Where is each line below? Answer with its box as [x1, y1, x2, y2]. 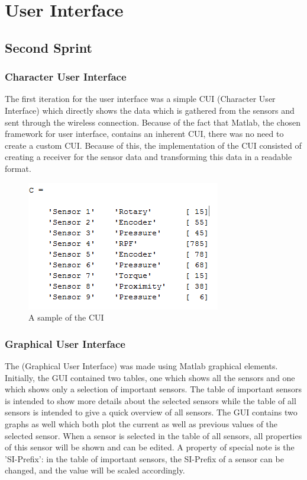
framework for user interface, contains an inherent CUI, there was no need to [5, 127, 284, 140]
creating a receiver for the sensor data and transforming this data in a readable [5, 151, 292, 163]
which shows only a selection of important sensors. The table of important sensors [5, 383, 302, 395]
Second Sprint [5, 38, 92, 56]
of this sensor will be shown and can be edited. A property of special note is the [5, 441, 295, 453]
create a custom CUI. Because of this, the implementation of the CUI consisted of [5, 139, 302, 151]
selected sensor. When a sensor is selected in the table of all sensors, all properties [5, 429, 302, 441]
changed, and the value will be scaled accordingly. [5, 464, 185, 476]
